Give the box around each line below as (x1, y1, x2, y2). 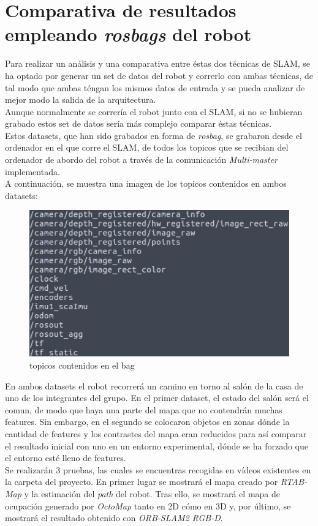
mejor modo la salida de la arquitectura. (5, 93, 156, 106)
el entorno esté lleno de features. (5, 451, 126, 464)
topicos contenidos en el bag (29, 359, 135, 372)
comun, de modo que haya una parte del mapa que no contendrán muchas (5, 403, 282, 416)
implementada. (5, 165, 60, 178)
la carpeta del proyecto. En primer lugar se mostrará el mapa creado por (5, 475, 278, 488)
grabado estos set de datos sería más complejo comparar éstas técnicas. (5, 117, 272, 130)
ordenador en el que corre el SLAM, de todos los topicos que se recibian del (5, 141, 289, 154)
